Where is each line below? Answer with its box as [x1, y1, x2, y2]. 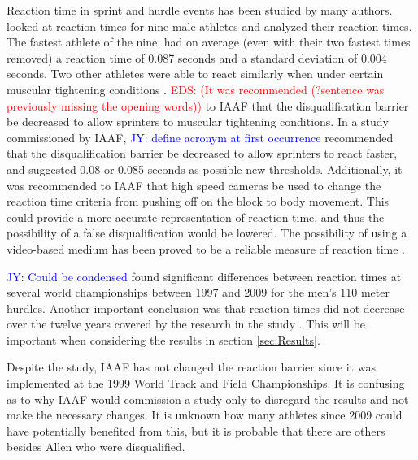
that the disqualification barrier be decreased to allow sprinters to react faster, [7, 145, 398, 162]
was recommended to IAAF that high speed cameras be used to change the [7, 176, 381, 193]
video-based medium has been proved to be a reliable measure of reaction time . [7, 240, 405, 257]
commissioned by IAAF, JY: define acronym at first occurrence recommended [7, 128, 394, 145]
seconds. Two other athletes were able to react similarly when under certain [7, 65, 384, 82]
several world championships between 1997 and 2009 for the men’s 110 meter [7, 284, 390, 301]
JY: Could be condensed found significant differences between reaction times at [7, 267, 402, 284]
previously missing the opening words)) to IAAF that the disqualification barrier [7, 97, 409, 114]
